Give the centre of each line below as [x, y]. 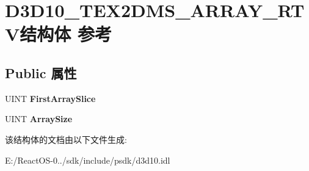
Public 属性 [41, 72]
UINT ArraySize [39, 119]
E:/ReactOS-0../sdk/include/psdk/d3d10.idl [88, 160]
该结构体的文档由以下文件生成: [66, 139]
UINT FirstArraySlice [50, 98]
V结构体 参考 [59, 34]
